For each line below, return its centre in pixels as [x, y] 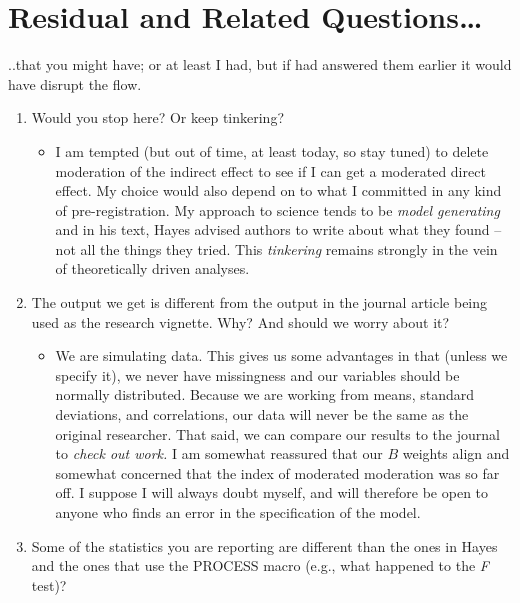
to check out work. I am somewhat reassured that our [219, 453]
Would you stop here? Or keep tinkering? [158, 117]
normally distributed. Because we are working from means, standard [264, 394]
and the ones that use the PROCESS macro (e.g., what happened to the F [260, 565]
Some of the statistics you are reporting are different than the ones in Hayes [264, 545]
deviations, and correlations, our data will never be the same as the [262, 414]
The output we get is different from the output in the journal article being [259, 302]
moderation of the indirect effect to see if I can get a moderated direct [270, 170]
